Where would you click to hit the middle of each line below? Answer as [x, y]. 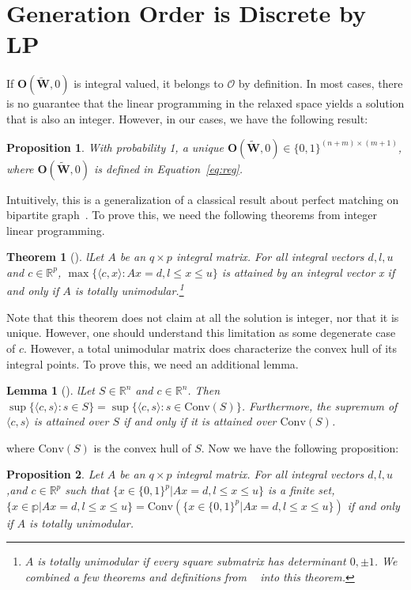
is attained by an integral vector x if [308, 272]
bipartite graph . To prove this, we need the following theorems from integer [192, 215]
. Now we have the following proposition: [300, 447]
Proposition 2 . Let [55, 474]
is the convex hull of [142, 447]
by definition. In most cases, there [321, 83]
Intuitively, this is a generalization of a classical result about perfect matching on [203, 199]
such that [87, 490]
